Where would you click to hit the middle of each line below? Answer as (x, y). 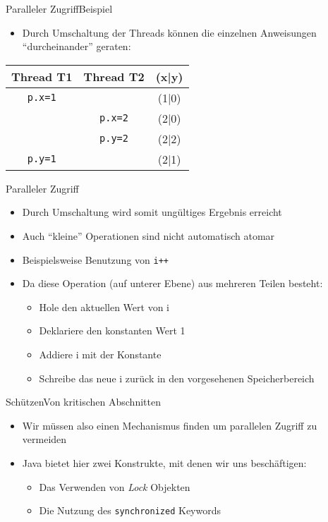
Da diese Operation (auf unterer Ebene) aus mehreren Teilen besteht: (172, 283)
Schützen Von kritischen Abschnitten (83, 402)
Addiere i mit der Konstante (100, 354)
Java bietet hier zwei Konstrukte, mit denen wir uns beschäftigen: (164, 462)
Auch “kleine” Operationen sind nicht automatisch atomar (148, 235)
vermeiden (44, 439)
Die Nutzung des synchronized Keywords (130, 510)
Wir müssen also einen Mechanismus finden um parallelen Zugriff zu (170, 425)
